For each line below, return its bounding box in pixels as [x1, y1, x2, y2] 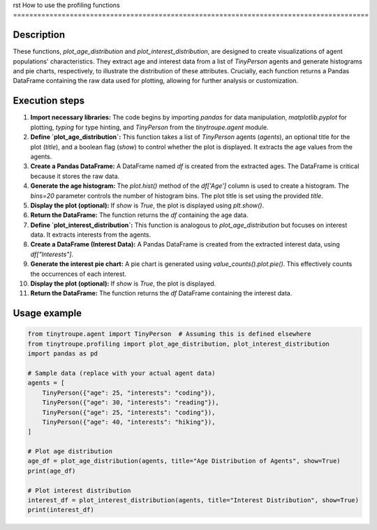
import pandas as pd [27, 350, 98, 358]
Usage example [13, 307, 82, 319]
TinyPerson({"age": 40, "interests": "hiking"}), [42, 418, 216, 426]
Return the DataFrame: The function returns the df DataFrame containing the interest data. [30, 289, 293, 297]
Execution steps [13, 95, 85, 107]
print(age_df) [27, 466, 76, 475]
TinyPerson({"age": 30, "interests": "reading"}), [42, 399, 219, 406]
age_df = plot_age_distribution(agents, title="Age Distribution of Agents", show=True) [27, 457, 341, 465]
